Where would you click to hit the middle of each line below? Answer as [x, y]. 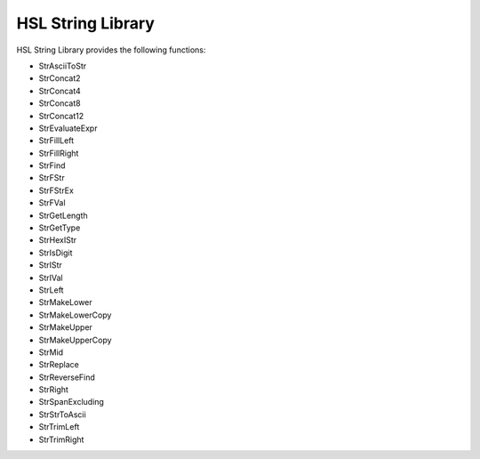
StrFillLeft [56, 141]
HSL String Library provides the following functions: [111, 50]
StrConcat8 [60, 103]
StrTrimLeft [59, 427]
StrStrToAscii [62, 415]
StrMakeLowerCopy [75, 315]
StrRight [53, 390]
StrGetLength [63, 215]
